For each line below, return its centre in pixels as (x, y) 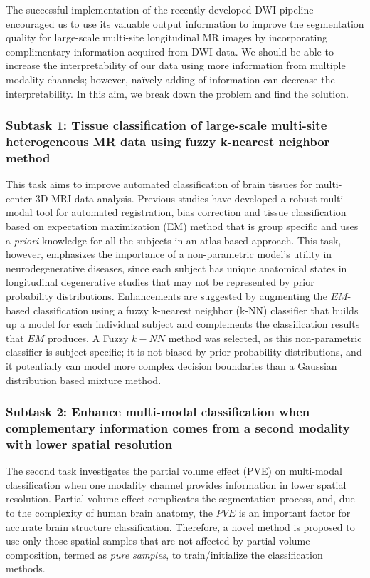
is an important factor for (295, 512)
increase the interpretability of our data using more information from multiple (176, 65)
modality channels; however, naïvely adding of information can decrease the (170, 79)
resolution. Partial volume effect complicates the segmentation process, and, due (180, 499)
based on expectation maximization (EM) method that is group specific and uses (182, 226)
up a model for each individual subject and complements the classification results (183, 324)
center (19, 198)
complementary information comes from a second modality (178, 427)
